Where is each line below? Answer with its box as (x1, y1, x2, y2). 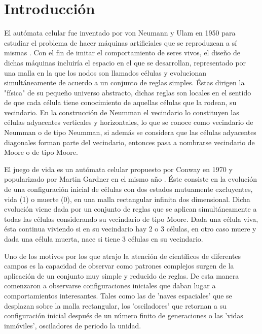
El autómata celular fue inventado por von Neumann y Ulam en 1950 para (4, 27, 236, 38)
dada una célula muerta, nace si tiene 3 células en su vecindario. (4, 233, 203, 244)
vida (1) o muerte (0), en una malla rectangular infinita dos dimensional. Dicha (4, 193, 250, 204)
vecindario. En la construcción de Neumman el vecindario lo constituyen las (4, 107, 239, 117)
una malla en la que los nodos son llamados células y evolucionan (4, 67, 206, 78)
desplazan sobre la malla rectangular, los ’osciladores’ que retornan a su (4, 300, 227, 311)
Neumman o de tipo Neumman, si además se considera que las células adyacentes (4, 127, 256, 138)
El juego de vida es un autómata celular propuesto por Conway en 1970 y (4, 163, 233, 174)
